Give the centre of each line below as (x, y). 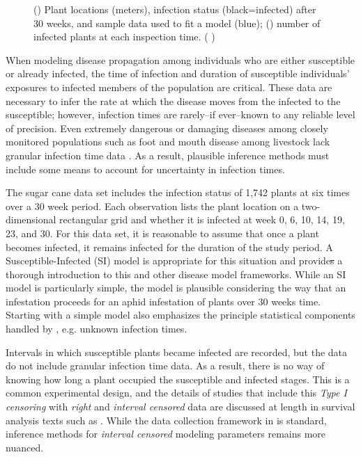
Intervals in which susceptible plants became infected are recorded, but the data (177, 352)
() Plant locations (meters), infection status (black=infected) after (175, 9)
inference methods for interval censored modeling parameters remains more (166, 434)
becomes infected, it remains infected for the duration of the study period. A (169, 247)
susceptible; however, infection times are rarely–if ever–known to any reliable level (180, 114)
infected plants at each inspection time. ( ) (124, 37)
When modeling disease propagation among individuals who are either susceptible (180, 59)
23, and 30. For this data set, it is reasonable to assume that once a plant (162, 233)
